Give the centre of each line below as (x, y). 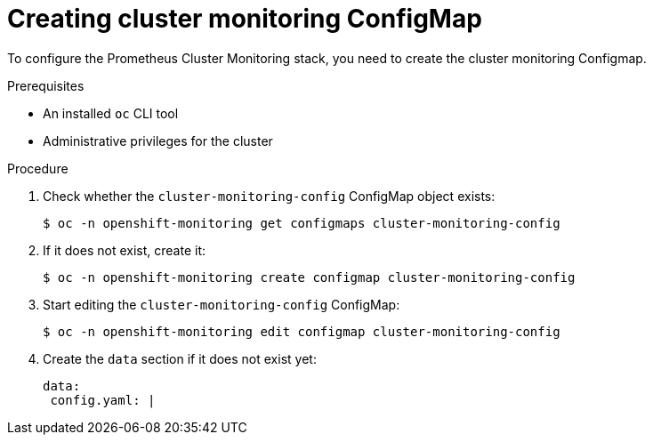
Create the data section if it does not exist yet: (180, 358)
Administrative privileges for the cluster (158, 141)
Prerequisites (46, 85)
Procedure (38, 168)
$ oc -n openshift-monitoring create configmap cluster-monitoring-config (309, 277)
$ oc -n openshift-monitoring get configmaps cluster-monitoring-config (302, 223)
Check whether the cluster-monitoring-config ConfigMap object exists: (269, 196)
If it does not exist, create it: (124, 250)
